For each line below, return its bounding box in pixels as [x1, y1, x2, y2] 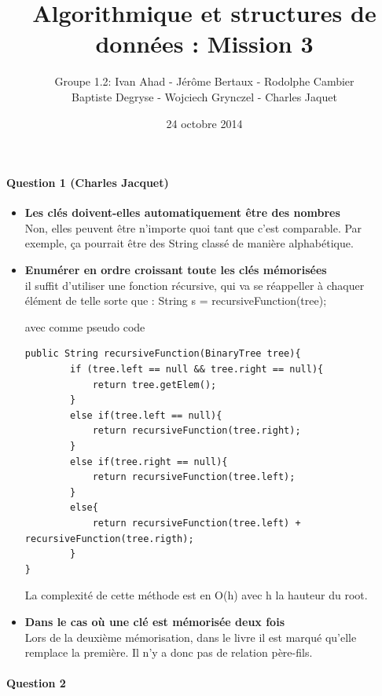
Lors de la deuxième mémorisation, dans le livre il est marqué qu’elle [24, 628, 357, 645]
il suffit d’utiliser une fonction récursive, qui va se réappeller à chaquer [24, 277, 365, 293]
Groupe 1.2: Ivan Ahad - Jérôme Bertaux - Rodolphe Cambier [54, 73, 354, 90]
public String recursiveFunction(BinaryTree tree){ [24, 348, 301, 360]
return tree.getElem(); [92, 379, 217, 390]
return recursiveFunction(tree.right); [92, 425, 301, 437]
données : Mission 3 [95, 27, 314, 60]
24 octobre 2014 [166, 115, 243, 131]
